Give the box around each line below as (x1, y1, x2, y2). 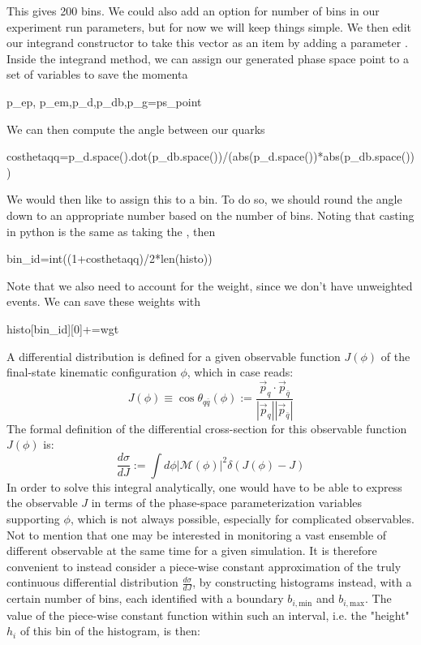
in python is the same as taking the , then (6, 222, 216, 239)
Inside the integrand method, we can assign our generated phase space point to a (6, 49, 409, 67)
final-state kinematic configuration (6, 363, 177, 381)
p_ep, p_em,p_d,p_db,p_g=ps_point (6, 92, 202, 110)
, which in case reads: (187, 363, 294, 381)
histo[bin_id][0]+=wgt (6, 320, 119, 337)
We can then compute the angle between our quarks (6, 120, 265, 137)
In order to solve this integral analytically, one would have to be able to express (6, 478, 402, 495)
